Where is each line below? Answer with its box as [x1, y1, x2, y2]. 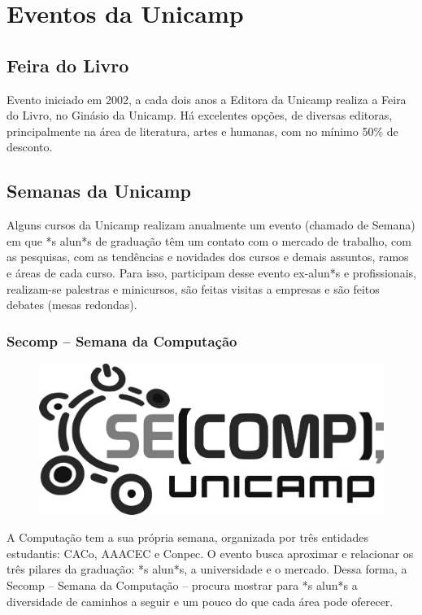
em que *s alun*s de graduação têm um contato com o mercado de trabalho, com [7, 232, 411, 249]
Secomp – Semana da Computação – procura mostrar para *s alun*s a [7, 576, 358, 593]
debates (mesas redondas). [7, 296, 137, 313]
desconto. [7, 138, 53, 155]
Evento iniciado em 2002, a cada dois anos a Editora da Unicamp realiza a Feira [7, 90, 407, 107]
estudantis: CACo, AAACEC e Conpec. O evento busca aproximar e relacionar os [7, 544, 414, 561]
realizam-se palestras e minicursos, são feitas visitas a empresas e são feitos [7, 280, 380, 297]
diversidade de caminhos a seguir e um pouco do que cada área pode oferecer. [7, 592, 394, 609]
